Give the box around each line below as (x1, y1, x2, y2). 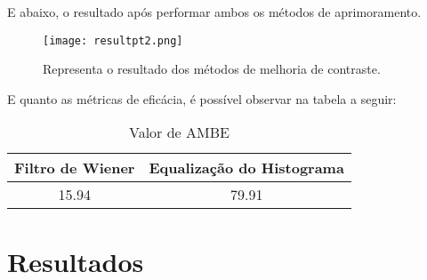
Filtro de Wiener (14, 157, 135, 179)
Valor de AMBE (128, 122, 230, 143)
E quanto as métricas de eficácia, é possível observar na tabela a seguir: (7, 89, 397, 108)
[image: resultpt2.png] (43, 34, 183, 47)
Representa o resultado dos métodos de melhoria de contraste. (43, 60, 381, 78)
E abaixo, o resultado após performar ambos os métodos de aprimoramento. (7, 3, 422, 20)
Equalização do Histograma (149, 157, 344, 179)
